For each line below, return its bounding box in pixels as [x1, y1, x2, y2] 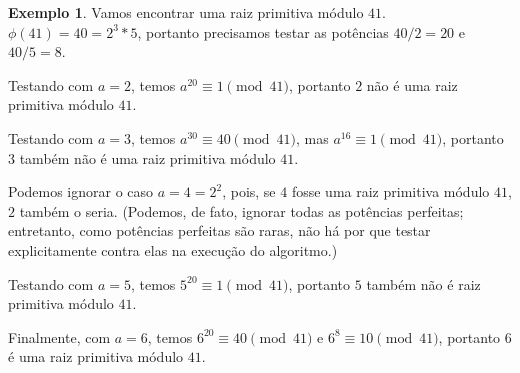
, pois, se [222, 181, 276, 202]
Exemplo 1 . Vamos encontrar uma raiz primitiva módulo [8, 2, 364, 22]
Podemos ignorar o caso [8, 181, 154, 202]
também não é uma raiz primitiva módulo [19, 147, 276, 168]
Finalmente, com [8, 326, 111, 347]
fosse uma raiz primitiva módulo [291, 181, 490, 202]
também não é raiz [366, 273, 481, 294]
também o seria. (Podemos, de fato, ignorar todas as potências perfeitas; [19, 200, 464, 221]
